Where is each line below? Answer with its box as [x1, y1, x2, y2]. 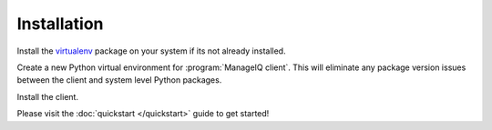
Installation [16, 14, 104, 34]
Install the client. [16, 91, 79, 102]
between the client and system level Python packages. [16, 75, 222, 85]
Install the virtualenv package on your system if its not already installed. [16, 45, 286, 56]
